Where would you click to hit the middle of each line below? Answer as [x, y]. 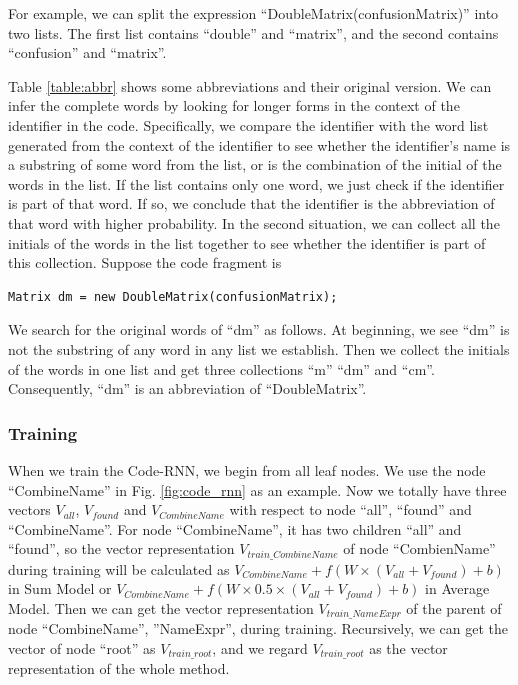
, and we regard [260, 647]
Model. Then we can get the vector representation [161, 607]
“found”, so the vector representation [121, 548]
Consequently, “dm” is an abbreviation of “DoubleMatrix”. [187, 388]
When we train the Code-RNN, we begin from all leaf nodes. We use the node [247, 469]
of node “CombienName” [419, 548]
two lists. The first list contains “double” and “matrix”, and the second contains [253, 32]
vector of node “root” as [82, 647]
